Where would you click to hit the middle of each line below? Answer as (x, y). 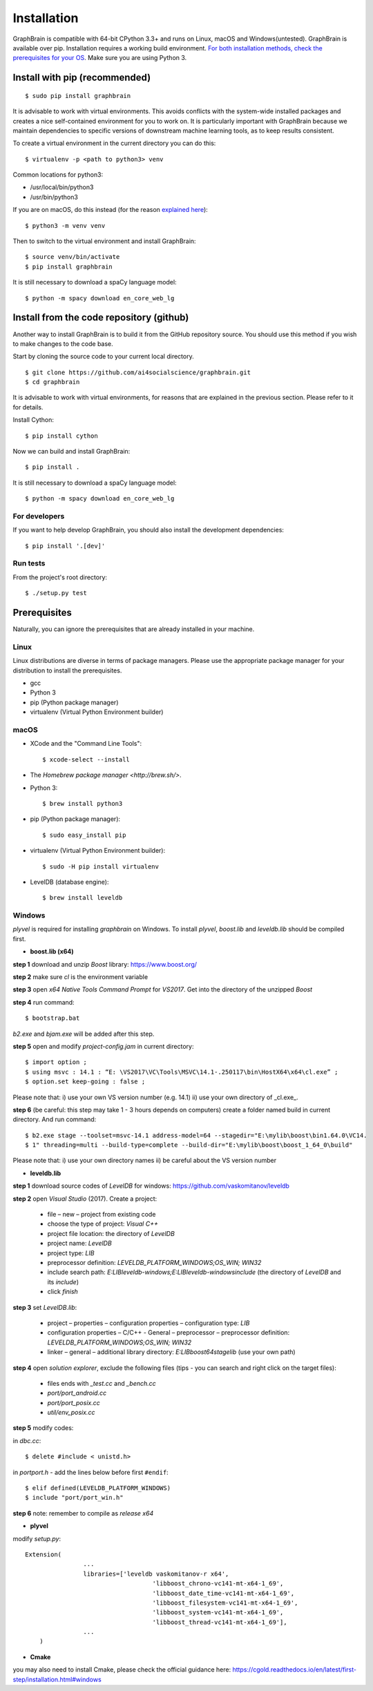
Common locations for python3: (58, 175)
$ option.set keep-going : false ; (85, 1082)
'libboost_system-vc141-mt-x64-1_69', (218, 1613)
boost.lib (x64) (52, 951)
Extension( (44, 1554)
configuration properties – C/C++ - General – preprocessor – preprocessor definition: (169, 1333)
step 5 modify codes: (43, 1428)
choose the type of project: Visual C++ (103, 1224)
